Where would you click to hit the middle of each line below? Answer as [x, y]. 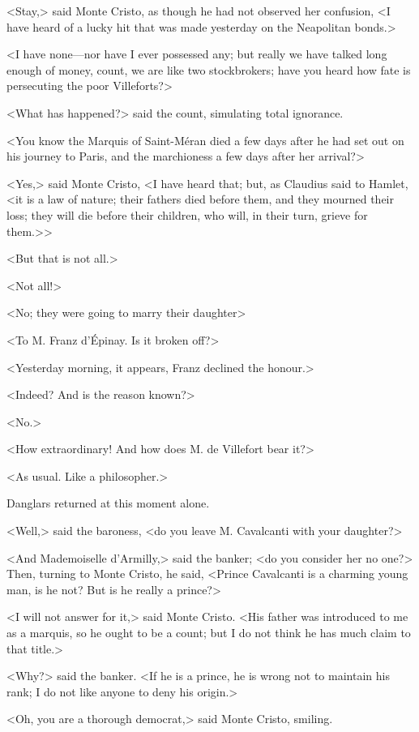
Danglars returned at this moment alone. [108, 503]
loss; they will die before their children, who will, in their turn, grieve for [187, 214]
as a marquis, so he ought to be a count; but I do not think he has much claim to [209, 633]
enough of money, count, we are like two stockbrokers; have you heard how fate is [209, 69]
